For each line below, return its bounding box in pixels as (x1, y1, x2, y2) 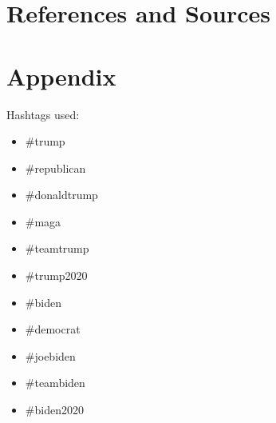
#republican (25, 159, 86, 176)
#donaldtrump (25, 186, 98, 203)
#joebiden (25, 347, 76, 364)
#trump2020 (25, 267, 88, 284)
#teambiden (25, 374, 85, 391)
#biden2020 (25, 401, 84, 418)
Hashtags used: (6, 106, 80, 122)
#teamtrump (25, 240, 89, 257)
